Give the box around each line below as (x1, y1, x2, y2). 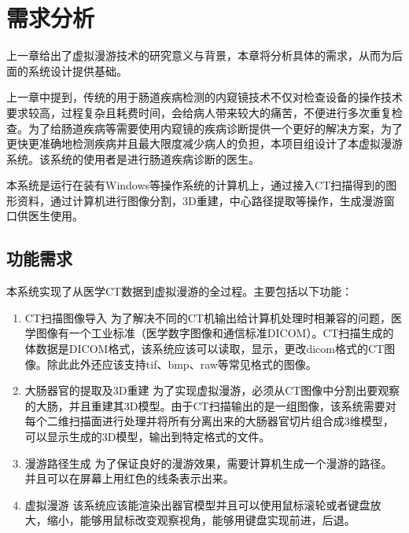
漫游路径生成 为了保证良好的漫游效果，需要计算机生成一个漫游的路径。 (24, 454, 392, 471)
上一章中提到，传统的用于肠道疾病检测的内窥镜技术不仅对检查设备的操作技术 (6, 89, 403, 105)
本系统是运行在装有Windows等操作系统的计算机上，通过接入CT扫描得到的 (6, 177, 386, 193)
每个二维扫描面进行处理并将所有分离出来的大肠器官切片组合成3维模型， (24, 413, 394, 429)
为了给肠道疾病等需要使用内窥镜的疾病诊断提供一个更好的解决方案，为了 (28, 119, 403, 136)
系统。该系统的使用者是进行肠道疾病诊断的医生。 (6, 150, 260, 167)
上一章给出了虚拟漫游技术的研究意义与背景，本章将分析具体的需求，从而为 (6, 47, 392, 64)
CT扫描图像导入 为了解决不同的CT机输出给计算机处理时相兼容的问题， (24, 309, 391, 325)
